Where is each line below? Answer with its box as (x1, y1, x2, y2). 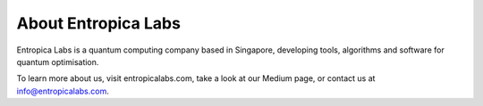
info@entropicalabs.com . (16, 86, 109, 96)
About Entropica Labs (16, 13, 181, 33)
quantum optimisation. (16, 56, 99, 67)
